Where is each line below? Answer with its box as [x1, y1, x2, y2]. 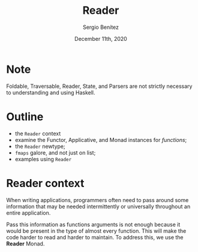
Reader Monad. [6, 240, 45, 247]
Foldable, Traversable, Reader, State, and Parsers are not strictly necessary [6, 82, 193, 90]
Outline [6, 109, 44, 123]
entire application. [6, 209, 51, 217]
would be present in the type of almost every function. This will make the [6, 227, 187, 235]
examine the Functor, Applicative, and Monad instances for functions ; [14, 136, 187, 143]
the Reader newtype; [14, 143, 65, 150]
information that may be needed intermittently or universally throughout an [6, 203, 191, 210]
